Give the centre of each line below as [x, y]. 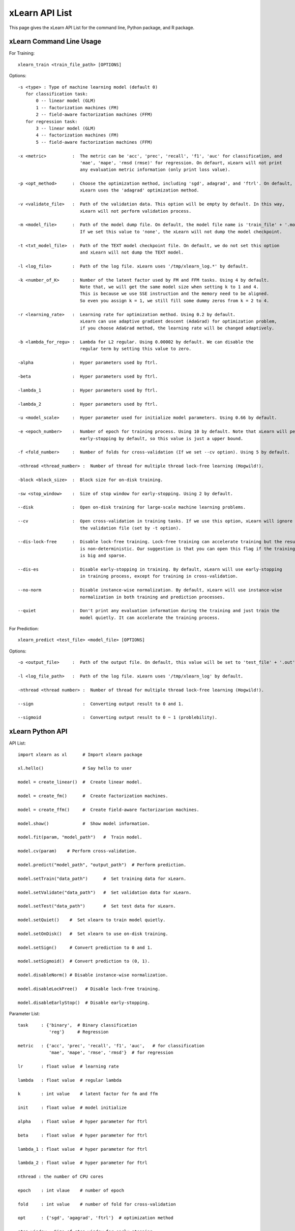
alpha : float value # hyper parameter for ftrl [83, 1121]
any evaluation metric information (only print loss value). [155, 170]
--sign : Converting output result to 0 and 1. [101, 704]
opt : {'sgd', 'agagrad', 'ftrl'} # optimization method [96, 1218]
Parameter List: [25, 1014]
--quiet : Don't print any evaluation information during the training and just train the [149, 611]
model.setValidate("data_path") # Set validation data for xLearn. [105, 892]
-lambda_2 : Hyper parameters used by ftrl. [88, 404]
